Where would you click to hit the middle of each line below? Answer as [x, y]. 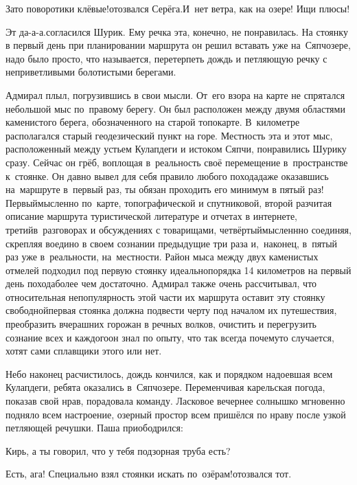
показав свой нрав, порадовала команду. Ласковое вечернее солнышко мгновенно [175, 401]
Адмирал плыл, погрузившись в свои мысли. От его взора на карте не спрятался [175, 94]
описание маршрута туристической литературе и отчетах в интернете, [151, 216]
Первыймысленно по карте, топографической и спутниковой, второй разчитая [169, 202]
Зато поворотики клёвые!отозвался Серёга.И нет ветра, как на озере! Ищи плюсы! [178, 8]
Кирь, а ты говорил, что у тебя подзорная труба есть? [118, 450]
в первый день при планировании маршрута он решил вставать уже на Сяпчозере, [178, 45]
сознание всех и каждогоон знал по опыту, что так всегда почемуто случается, [170, 337]
